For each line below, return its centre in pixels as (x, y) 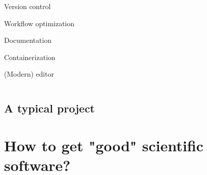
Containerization (30, 57)
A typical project (49, 108)
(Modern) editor (29, 74)
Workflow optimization (39, 23)
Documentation (28, 40)
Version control (28, 6)
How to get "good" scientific (104, 145)
